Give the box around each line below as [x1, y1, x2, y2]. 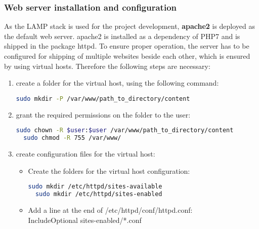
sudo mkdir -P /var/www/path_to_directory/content [16, 95, 190, 102]
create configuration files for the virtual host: [16, 148, 155, 159]
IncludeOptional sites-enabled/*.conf [28, 214, 142, 225]
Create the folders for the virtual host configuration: [28, 165, 190, 176]
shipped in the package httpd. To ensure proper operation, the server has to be [4, 41, 249, 51]
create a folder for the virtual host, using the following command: [16, 78, 219, 88]
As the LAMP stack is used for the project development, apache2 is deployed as [4, 21, 255, 31]
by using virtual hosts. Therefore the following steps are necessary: [4, 60, 210, 71]
